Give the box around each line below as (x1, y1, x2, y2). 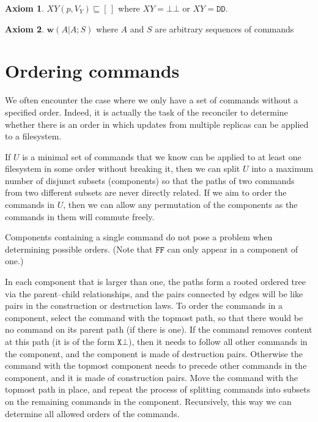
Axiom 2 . (5, 22, 44, 35)
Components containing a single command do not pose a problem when (5, 231, 273, 243)
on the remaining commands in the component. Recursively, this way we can (5, 394, 292, 407)
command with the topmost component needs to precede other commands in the (5, 359, 307, 372)
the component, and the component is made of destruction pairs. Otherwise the (5, 347, 303, 360)
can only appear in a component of (167, 242, 298, 255)
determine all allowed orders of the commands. (5, 407, 180, 420)
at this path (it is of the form (5, 335, 115, 347)
